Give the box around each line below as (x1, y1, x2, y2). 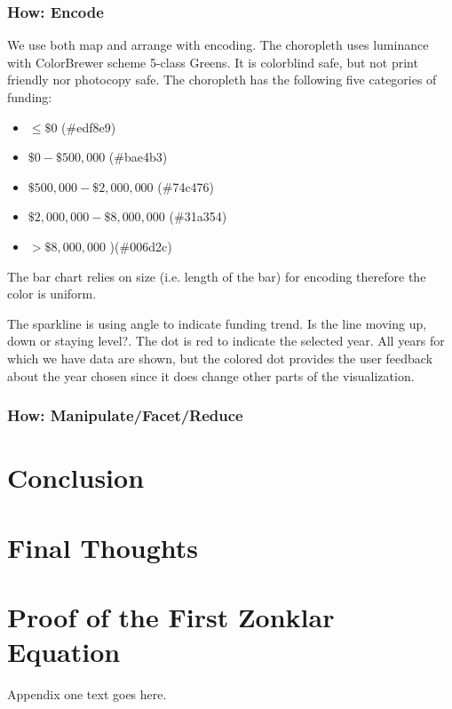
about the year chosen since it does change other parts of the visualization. (7, 366, 415, 385)
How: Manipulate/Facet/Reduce (7, 404, 243, 426)
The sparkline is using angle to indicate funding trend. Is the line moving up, (7, 314, 427, 332)
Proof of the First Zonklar (7, 598, 335, 634)
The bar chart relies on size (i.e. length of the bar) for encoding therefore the (7, 267, 426, 285)
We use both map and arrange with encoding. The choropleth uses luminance (7, 36, 429, 54)
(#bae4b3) (108, 147, 168, 166)
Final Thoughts (7, 529, 199, 565)
